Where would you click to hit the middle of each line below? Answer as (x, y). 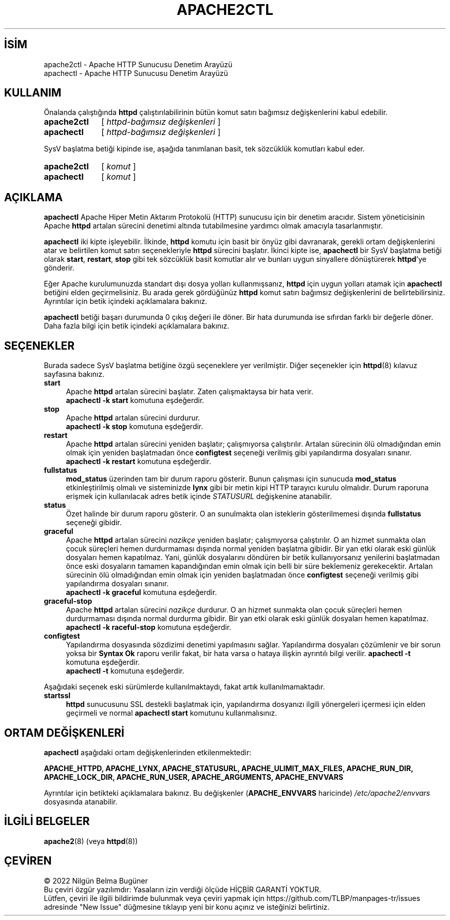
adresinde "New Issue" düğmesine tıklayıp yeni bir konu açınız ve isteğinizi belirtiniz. (187, 907)
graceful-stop (68, 601)
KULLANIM (33, 93)
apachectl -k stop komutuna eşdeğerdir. (135, 427)
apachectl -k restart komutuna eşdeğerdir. (138, 462)
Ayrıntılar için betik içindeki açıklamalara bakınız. (126, 301)
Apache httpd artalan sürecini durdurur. (133, 418)
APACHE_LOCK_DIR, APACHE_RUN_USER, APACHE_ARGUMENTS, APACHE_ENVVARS (194, 777)
